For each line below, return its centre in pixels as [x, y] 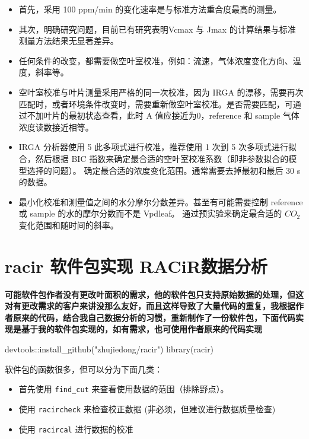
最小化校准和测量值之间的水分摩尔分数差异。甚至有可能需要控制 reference [161, 201]
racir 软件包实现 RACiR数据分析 [136, 265]
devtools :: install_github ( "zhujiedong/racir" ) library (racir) [109, 349]
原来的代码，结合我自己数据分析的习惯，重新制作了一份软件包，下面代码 [154, 317]
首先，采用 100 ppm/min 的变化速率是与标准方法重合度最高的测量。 [150, 9]
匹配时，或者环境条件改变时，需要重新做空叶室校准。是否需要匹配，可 [156, 104]
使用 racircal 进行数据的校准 [76, 429]
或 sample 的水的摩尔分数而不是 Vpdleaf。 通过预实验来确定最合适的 [150, 213]
